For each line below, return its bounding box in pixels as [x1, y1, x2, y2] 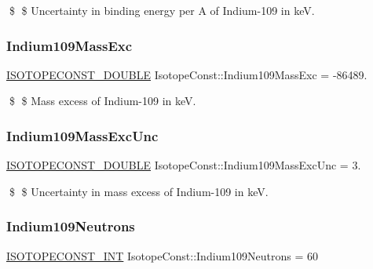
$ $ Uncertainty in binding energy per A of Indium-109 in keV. [9, 2, 315, 18]
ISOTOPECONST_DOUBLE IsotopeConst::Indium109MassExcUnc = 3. [6, 157, 361, 173]
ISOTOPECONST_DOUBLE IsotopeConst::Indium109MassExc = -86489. [6, 66, 368, 82]
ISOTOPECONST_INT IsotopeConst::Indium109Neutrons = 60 [6, 247, 318, 264]
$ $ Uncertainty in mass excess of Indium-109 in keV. [9, 183, 269, 199]
